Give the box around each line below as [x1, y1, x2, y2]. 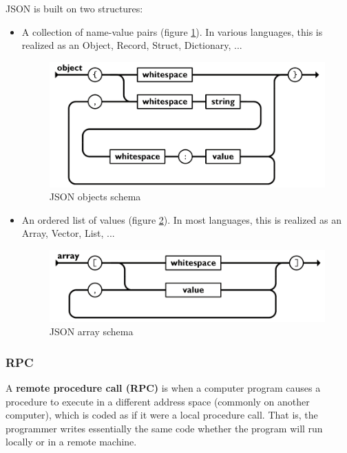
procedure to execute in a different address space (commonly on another [6, 394, 310, 408]
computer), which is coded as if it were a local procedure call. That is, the [6, 408, 318, 422]
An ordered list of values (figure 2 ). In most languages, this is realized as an [21, 212, 342, 226]
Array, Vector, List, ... [21, 226, 115, 240]
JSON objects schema [49, 189, 141, 204]
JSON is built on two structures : [6, 1, 143, 15]
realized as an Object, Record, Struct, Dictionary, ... [21, 38, 242, 52]
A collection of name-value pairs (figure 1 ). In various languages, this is [21, 24, 323, 39]
